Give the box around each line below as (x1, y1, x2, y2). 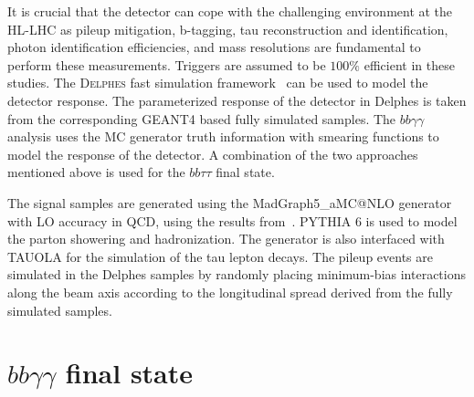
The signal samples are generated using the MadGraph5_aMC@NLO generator (7, 193, 452, 212)
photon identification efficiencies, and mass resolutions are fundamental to (7, 37, 421, 57)
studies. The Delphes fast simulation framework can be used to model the (7, 73, 428, 92)
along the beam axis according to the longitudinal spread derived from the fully (7, 282, 453, 301)
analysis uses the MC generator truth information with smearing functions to (7, 127, 439, 146)
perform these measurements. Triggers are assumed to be (7, 55, 326, 74)
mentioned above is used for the (7, 162, 185, 182)
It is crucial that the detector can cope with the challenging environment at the (7, 2, 453, 20)
